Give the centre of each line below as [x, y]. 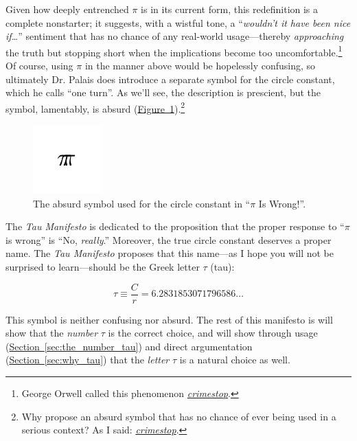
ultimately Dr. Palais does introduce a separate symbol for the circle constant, [170, 79]
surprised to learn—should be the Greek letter [103, 267]
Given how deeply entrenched [67, 9]
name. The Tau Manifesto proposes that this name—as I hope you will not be [170, 253]
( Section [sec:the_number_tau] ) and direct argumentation [129, 346]
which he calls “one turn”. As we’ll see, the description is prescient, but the [163, 92]
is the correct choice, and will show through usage [213, 333]
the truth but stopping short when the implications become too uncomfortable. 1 [174, 51]
